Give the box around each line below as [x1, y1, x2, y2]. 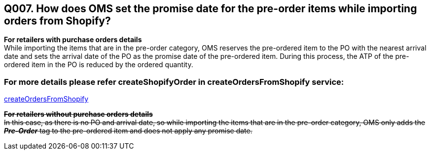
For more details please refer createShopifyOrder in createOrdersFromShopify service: [4, 77, 344, 87]
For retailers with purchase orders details [4, 35, 142, 44]
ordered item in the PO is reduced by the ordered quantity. [4, 60, 193, 69]
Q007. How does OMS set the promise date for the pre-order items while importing [4, 2, 417, 15]
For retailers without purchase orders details [4, 110, 153, 119]
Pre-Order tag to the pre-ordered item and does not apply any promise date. [4, 127, 252, 135]
